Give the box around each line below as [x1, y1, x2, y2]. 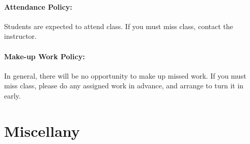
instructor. [4, 31, 37, 41]
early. [4, 90, 21, 101]
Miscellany [4, 120, 80, 141]
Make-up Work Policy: [4, 51, 85, 61]
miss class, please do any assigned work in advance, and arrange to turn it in [4, 80, 244, 91]
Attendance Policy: [4, 1, 72, 12]
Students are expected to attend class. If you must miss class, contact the [4, 20, 233, 31]
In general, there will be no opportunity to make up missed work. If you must [4, 70, 246, 81]
